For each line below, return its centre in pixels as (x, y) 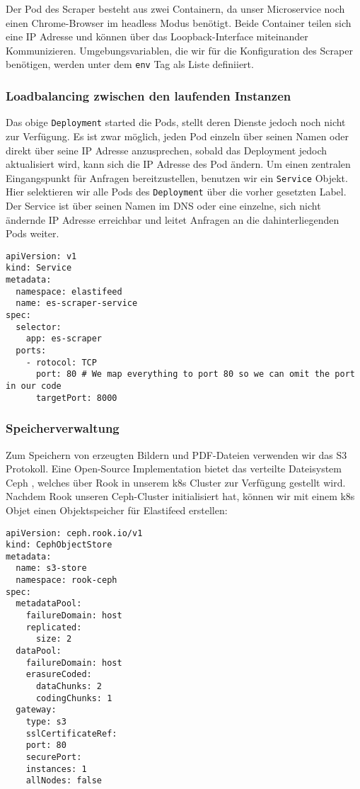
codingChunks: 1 (74, 698)
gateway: (36, 710)
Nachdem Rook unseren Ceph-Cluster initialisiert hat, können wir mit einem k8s (180, 496)
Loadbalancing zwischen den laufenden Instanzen (149, 95)
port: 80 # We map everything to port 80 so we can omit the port (195, 374)
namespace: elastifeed (69, 291)
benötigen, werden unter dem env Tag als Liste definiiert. (130, 64)
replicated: (54, 627)
